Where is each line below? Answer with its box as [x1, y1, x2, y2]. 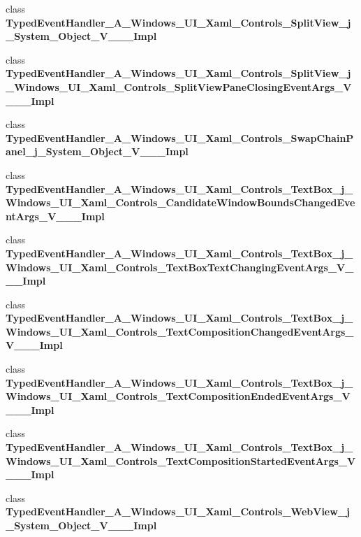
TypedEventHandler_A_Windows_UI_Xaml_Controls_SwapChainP [6, 130, 354, 145]
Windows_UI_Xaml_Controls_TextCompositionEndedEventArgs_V [6, 389, 351, 403]
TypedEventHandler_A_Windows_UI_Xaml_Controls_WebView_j [6, 504, 350, 519]
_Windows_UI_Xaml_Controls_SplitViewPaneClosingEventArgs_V [6, 79, 352, 94]
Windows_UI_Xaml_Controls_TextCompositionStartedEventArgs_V [6, 453, 356, 468]
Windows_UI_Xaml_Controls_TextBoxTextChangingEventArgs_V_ [6, 259, 354, 274]
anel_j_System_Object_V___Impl [6, 144, 189, 159]
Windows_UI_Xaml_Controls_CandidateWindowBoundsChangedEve [6, 195, 355, 210]
